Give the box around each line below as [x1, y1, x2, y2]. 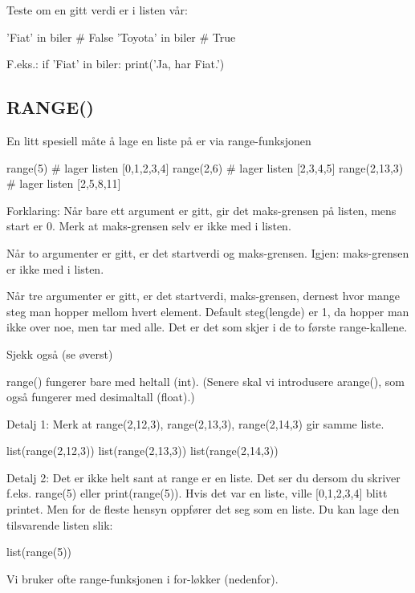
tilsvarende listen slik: [6, 516, 113, 533]
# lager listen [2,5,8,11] [6, 175, 121, 192]
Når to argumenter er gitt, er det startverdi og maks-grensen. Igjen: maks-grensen [6, 244, 409, 261]
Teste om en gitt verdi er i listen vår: [6, 2, 188, 18]
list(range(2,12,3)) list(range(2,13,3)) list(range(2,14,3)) [6, 442, 279, 459]
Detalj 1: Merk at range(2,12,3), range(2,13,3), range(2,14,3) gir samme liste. [6, 415, 384, 432]
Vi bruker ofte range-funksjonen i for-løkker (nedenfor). [6, 570, 279, 587]
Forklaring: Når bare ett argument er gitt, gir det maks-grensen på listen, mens [6, 201, 397, 218]
